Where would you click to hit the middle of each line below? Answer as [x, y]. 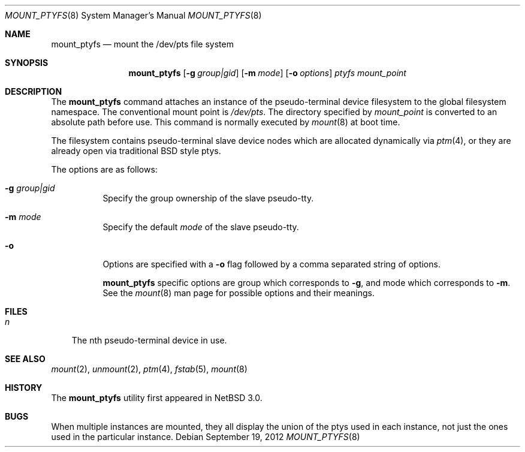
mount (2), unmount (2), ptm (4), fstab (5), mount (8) [149, 369]
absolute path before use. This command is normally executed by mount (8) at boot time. [226, 122]
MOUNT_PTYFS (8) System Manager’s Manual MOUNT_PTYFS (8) [133, 15]
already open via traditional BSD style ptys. [136, 151]
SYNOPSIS [27, 63]
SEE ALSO [25, 359]
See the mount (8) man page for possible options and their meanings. [239, 293]
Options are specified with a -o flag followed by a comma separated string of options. [271, 264]
